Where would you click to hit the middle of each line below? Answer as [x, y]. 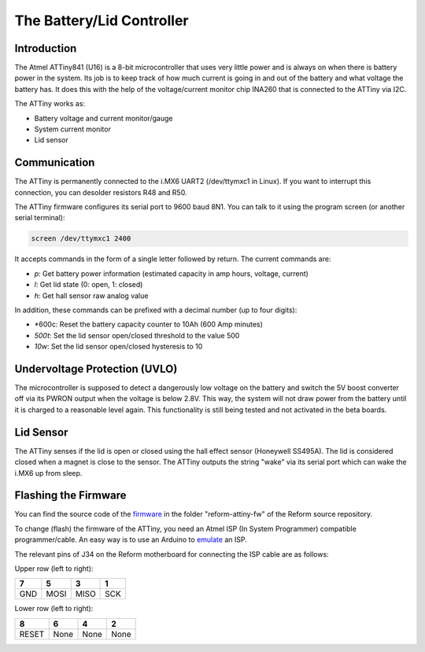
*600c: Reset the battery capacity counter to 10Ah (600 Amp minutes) [149, 324]
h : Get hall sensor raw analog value [91, 296]
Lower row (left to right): [54, 609]
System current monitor [73, 129]
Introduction [46, 48]
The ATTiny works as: [50, 104]
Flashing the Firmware [70, 495]
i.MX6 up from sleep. [48, 473]
